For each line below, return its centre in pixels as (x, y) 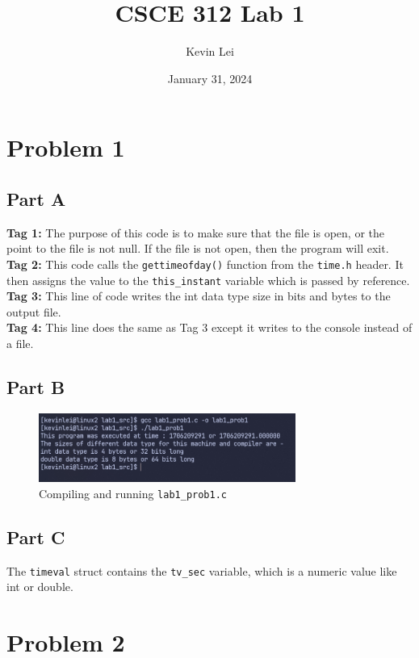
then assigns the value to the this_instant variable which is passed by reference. (208, 280)
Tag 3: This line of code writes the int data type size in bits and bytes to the (199, 296)
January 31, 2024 (210, 78)
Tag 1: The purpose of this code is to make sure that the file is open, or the (195, 232)
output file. (34, 311)
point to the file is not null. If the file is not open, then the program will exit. (198, 248)
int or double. (40, 587)
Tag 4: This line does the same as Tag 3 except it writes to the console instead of (209, 327)
